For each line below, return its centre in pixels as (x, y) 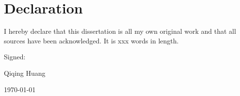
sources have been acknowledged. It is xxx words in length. (91, 40)
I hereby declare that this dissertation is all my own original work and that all (120, 31)
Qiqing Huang (25, 73)
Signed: (15, 57)
